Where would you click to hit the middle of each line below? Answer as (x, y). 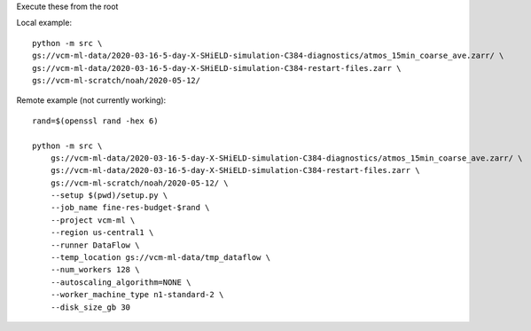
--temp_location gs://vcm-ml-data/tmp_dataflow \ (160, 258)
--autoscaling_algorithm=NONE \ (121, 282)
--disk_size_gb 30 (90, 307)
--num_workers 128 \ (95, 270)
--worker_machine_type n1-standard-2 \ (137, 295)
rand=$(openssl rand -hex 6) (95, 121)
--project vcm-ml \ (93, 220)
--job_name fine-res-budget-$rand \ (130, 208)
